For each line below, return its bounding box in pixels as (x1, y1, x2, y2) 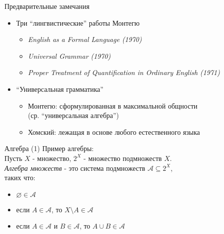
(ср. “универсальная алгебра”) (28, 110, 119, 120)
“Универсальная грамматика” (16, 83, 104, 94)
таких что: (4, 172, 36, 183)
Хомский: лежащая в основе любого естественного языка (28, 126, 200, 137)
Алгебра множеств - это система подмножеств (4, 162, 145, 173)
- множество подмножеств (84, 153, 162, 163)
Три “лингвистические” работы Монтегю (16, 17, 140, 28)
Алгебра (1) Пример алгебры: (4, 143, 94, 154)
